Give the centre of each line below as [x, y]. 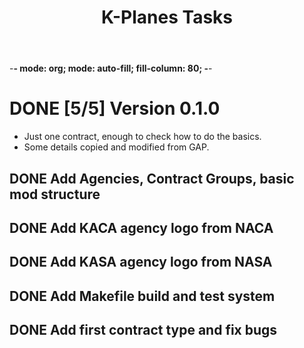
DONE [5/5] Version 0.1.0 [115, 108]
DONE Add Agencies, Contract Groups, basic [152, 178]
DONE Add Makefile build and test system [142, 296]
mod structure [55, 194]
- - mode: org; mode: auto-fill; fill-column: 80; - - [111, 68]
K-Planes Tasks [167, 17]
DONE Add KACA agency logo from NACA [141, 227]
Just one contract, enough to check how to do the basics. [142, 137]
